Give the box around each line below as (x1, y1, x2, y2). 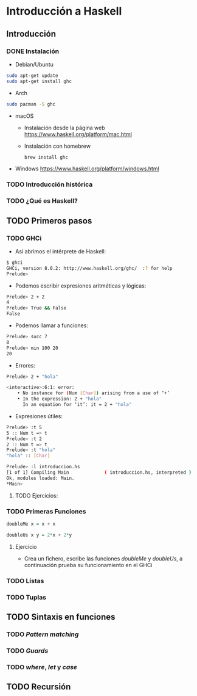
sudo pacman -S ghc (6, 101, 56, 107)
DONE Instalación (6, 47, 60, 56)
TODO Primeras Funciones (6, 507, 86, 515)
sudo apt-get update (6, 72, 59, 79)
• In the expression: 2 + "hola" (17, 396, 102, 402)
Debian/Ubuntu (15, 60, 54, 68)
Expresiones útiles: (15, 412, 63, 419)
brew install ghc (24, 154, 69, 160)
